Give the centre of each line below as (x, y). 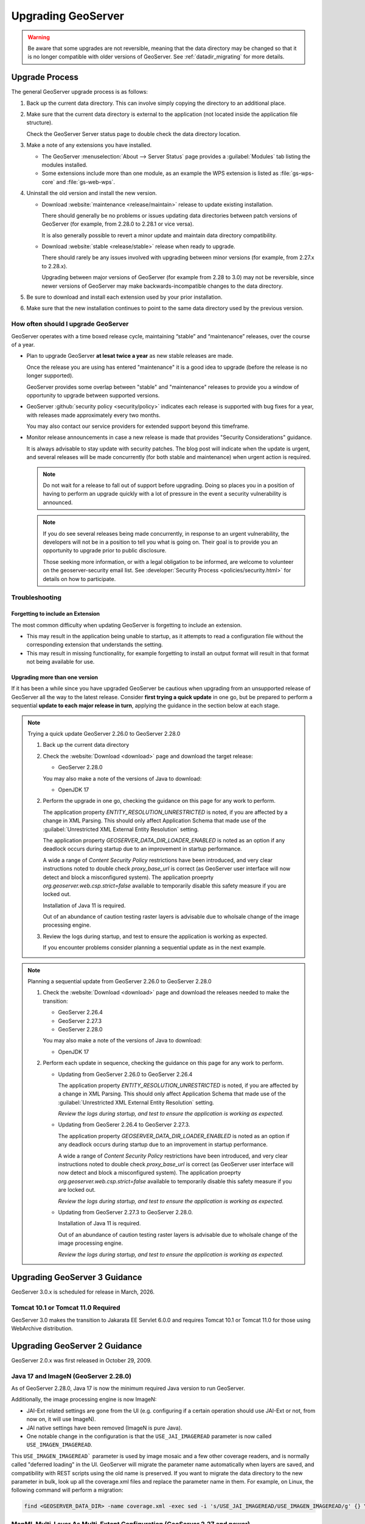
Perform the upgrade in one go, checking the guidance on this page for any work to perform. (159, 801)
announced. (58, 502)
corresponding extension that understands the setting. (95, 645)
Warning (39, 37)
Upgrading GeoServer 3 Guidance (77, 1277)
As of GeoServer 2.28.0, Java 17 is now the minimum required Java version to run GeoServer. (128, 1388)
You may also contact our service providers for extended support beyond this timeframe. (138, 426)
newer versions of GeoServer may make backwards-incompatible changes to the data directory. (162, 286)
